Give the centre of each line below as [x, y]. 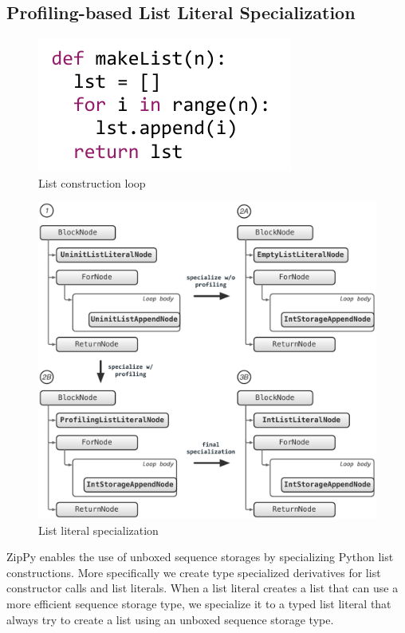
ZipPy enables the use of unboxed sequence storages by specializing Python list [200, 557]
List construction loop [92, 182]
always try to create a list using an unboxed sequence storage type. [170, 619]
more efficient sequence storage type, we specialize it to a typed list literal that [199, 604]
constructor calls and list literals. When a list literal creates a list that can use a [202, 588]
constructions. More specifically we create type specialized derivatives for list [194, 572]
